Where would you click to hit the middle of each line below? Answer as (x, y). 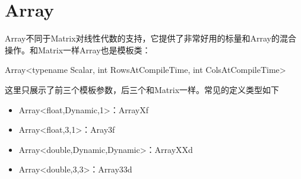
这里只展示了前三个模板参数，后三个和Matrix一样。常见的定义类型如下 (142, 89)
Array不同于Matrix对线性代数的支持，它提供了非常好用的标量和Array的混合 (151, 38)
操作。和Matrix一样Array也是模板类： (78, 49)
